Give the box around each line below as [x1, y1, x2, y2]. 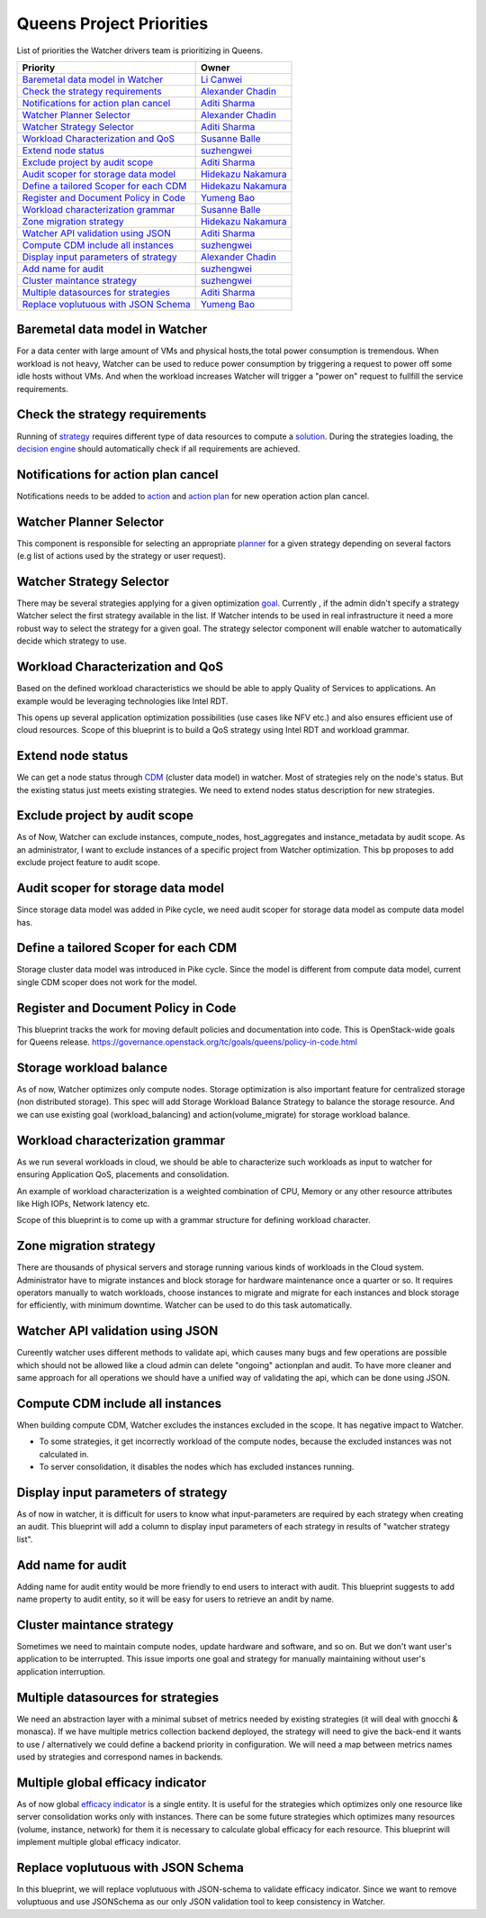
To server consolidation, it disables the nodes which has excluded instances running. [39, 1461, 355, 1473]
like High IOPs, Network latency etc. [16, 1198, 150, 1209]
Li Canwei [200, 73, 243, 86]
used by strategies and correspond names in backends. [16, 1751, 224, 1762]
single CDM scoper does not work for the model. [16, 976, 198, 987]
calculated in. [39, 1448, 89, 1459]
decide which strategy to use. [16, 635, 127, 646]
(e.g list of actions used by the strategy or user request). [16, 551, 227, 562]
